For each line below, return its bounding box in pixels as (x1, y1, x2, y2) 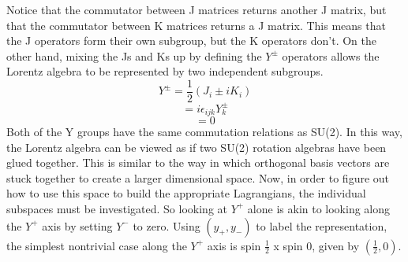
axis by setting (42, 217, 113, 234)
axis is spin (207, 237, 261, 253)
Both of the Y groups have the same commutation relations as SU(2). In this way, (6, 123, 402, 139)
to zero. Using (133, 217, 200, 234)
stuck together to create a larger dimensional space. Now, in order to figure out (6, 169, 390, 186)
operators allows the (282, 47, 380, 64)
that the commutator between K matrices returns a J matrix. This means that (6, 17, 386, 33)
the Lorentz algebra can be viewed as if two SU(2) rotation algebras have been (6, 138, 387, 155)
